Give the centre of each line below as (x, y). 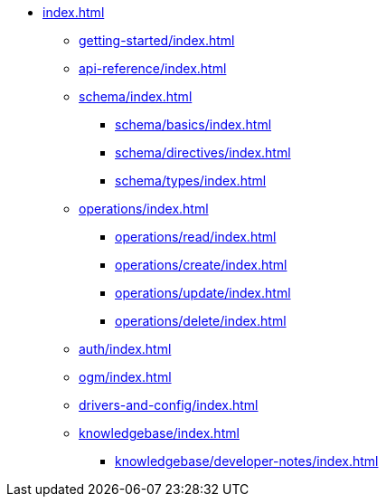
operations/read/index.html (196, 237)
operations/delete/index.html (201, 321)
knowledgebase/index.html (159, 433)
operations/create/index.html (201, 265)
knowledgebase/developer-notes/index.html (247, 461)
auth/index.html (125, 349)
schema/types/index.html (191, 181)
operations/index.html (144, 209)
